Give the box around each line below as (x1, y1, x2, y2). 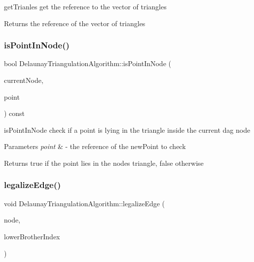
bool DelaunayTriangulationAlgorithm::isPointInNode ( (4, 58, 171, 69)
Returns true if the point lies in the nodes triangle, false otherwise (4, 157, 204, 168)
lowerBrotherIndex (4, 231, 60, 241)
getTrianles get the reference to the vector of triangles (4, 1, 167, 11)
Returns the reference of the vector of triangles (4, 18, 145, 28)
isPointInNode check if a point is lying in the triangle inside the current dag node (4, 124, 251, 135)
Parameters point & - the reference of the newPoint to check (4, 141, 186, 151)
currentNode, (4, 75, 43, 85)
